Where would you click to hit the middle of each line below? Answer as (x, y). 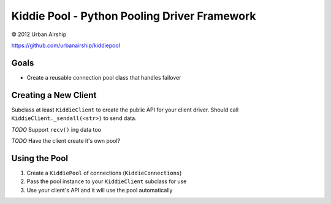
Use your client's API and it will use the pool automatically (100, 190)
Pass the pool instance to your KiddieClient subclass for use (107, 181)
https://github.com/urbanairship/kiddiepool (66, 45)
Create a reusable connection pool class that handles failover (104, 77)
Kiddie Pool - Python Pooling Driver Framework (134, 16)
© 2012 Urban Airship (39, 34)
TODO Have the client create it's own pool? (66, 140)
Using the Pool (40, 158)
